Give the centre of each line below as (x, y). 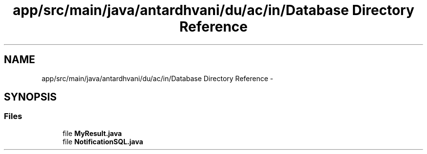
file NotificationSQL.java (103, 141)
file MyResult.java (92, 133)
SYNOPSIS (30, 97)
